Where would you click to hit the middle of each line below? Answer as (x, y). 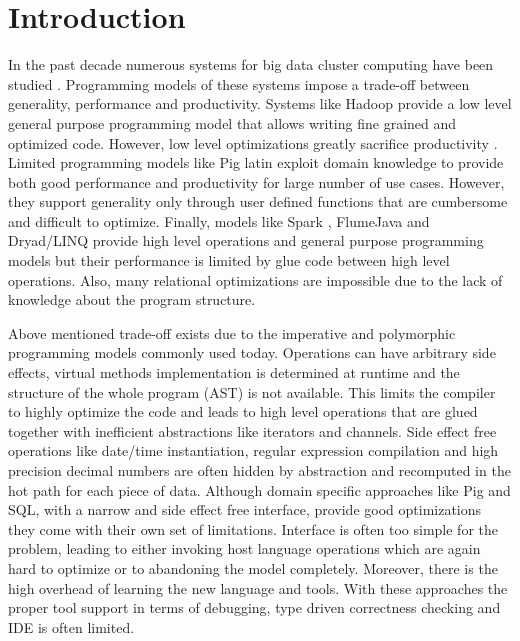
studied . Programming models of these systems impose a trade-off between (239, 83)
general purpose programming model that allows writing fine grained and (232, 122)
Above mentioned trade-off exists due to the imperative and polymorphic (232, 332)
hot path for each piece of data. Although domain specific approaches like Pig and (259, 489)
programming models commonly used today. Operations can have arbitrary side (252, 352)
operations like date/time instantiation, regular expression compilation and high (253, 450)
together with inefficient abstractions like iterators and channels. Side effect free (252, 430)
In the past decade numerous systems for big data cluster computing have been (251, 64)
